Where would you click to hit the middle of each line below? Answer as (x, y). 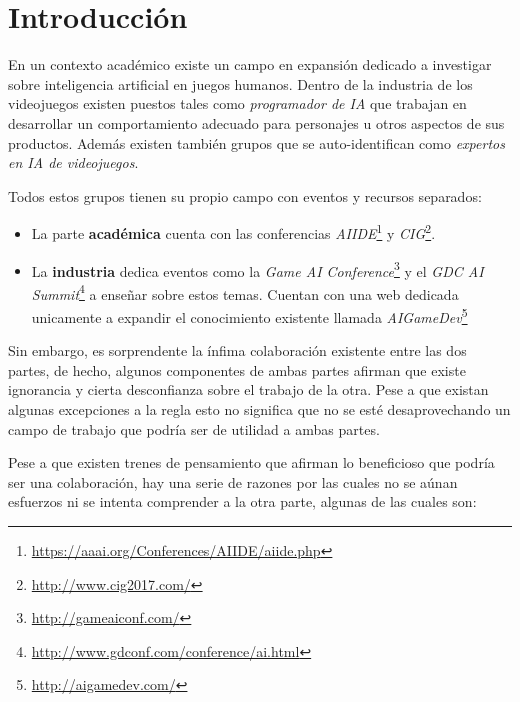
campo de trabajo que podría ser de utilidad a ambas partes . (194, 428)
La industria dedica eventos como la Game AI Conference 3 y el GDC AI (257, 269)
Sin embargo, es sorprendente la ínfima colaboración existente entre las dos (237, 350)
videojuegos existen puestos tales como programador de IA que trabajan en (237, 103)
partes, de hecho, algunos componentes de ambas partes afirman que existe (237, 369)
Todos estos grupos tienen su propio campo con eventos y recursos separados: (245, 195)
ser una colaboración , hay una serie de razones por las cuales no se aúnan (233, 481)
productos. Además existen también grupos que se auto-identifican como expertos (256, 142)
